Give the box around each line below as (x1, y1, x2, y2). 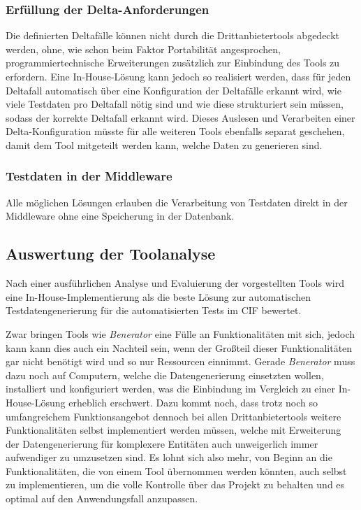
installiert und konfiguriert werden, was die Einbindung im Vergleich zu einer (6, 381, 335, 396)
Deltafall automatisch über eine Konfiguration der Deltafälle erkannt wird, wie (6, 83, 341, 97)
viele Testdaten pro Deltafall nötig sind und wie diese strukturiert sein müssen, (6, 97, 344, 111)
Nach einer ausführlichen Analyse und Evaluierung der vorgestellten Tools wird (6, 276, 344, 290)
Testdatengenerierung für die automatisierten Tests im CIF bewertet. (6, 303, 302, 318)
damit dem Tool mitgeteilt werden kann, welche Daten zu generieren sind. (6, 137, 323, 152)
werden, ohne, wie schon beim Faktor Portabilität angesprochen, (6, 41, 281, 56)
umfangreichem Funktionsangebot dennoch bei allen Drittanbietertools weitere (6, 409, 341, 423)
